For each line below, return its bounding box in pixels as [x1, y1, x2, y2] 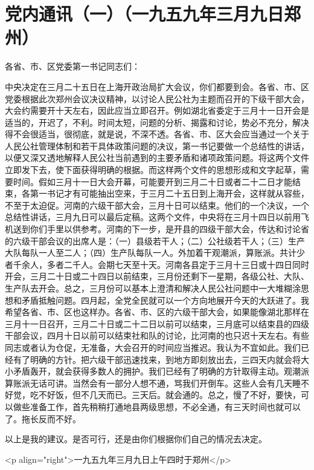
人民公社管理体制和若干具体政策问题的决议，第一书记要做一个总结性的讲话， [5, 139, 309, 152]
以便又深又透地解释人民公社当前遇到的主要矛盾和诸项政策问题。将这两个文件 [5, 151, 309, 164]
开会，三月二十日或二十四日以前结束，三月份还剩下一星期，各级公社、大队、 [5, 270, 309, 282]
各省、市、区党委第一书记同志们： [5, 60, 140, 73]
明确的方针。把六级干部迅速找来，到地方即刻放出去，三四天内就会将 [30, 353, 301, 365]
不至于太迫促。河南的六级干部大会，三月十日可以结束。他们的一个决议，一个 [5, 198, 309, 211]
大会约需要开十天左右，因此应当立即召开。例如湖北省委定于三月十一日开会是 [5, 104, 309, 117]
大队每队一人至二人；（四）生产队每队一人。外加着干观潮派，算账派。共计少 [5, 246, 305, 259]
